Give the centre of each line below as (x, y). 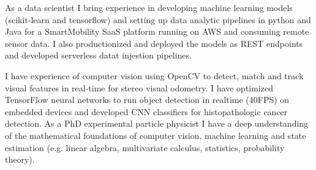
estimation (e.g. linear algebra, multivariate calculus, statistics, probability (145, 147)
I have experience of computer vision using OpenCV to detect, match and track (154, 75)
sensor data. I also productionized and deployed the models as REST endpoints (154, 43)
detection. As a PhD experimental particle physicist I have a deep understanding (157, 123)
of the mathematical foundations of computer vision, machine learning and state (156, 135)
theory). (20, 159)
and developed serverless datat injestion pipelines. (98, 55)
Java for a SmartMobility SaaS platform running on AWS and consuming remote (157, 31)
